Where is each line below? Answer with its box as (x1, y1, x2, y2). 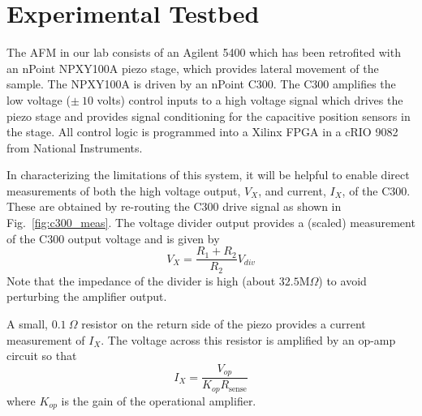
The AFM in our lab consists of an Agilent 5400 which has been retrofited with (6, 44, 401, 61)
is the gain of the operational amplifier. (61, 392, 256, 409)
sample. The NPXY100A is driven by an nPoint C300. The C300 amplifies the (6, 75, 396, 92)
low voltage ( (6, 91, 71, 108)
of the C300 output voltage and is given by (6, 229, 220, 247)
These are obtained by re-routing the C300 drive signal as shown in (6, 198, 342, 215)
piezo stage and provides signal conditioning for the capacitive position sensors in (6, 107, 411, 124)
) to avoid (318, 272, 367, 289)
